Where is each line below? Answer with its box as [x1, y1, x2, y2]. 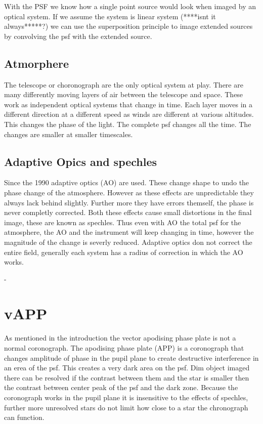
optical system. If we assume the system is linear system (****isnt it [4, 11, 216, 21]
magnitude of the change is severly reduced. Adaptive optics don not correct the [4, 236, 252, 247]
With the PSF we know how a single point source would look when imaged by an [4, 1, 256, 11]
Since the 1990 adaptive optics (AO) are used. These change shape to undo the [4, 177, 249, 188]
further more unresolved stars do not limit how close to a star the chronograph [4, 402, 248, 412]
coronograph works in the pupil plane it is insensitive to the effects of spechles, [4, 392, 248, 402]
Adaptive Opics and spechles [4, 153, 157, 169]
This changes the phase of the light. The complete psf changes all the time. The [4, 118, 251, 129]
